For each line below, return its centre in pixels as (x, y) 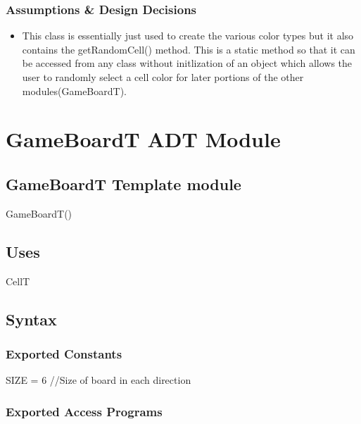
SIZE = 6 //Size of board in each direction (99, 380)
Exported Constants (64, 353)
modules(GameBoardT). (74, 91)
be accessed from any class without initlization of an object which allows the (187, 63)
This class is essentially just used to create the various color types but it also (188, 36)
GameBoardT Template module (123, 183)
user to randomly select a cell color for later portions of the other (163, 77)
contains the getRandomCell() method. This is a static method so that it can (189, 49)
